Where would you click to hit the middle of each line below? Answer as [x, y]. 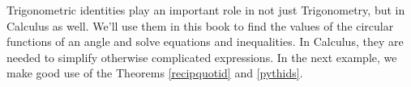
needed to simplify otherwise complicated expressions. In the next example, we [202, 57]
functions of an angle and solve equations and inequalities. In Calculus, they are [205, 41]
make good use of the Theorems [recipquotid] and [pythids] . [155, 73]
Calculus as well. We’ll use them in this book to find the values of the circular [200, 25]
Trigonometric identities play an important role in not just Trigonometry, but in [206, 10]
